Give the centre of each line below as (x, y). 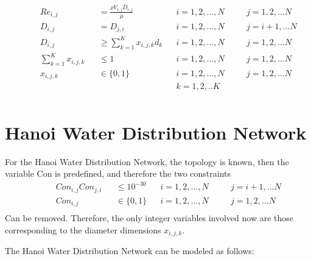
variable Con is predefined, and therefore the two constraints (118, 173)
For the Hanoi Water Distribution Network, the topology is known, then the (147, 161)
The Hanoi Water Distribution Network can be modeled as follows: (130, 251)
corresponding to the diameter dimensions (83, 229)
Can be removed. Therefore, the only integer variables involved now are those (149, 218)
